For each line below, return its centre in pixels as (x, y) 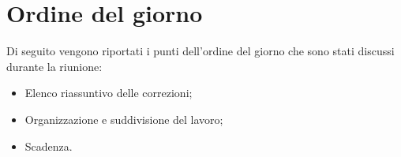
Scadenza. (49, 146)
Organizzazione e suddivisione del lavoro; (124, 119)
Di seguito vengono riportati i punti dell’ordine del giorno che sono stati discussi (200, 51)
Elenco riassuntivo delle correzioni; (109, 93)
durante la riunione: (54, 66)
